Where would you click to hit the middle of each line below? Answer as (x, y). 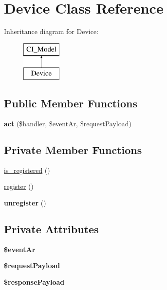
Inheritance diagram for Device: (51, 31)
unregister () (25, 203)
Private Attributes (51, 229)
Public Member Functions (71, 103)
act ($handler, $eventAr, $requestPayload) (68, 124)
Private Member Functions (73, 150)
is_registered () (27, 170)
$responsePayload (34, 282)
